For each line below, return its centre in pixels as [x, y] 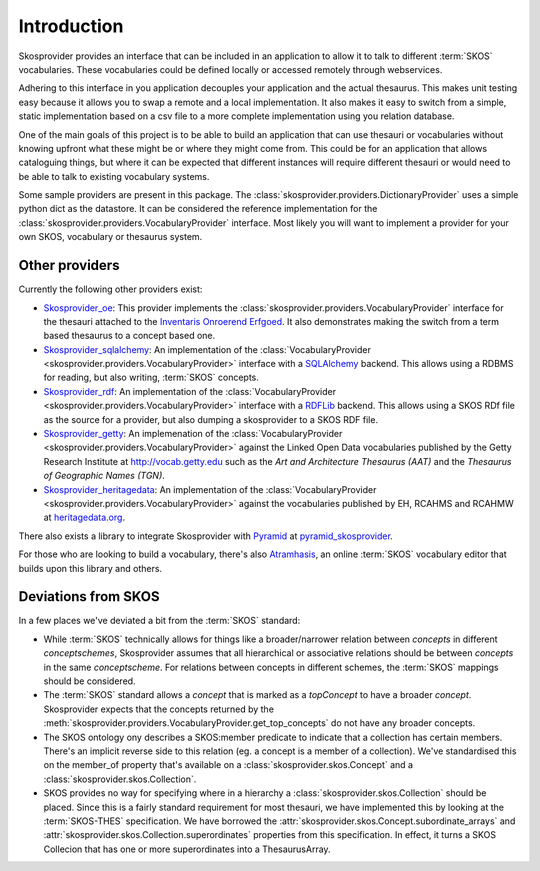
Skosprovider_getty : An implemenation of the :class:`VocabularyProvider [193, 434]
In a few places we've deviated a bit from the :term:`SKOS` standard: [159, 621]
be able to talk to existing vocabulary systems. [114, 176]
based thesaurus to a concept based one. [129, 336]
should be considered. [89, 681]
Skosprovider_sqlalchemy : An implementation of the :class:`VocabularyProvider [207, 349]
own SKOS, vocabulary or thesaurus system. [110, 237]
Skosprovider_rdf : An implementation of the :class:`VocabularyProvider [190, 391]
